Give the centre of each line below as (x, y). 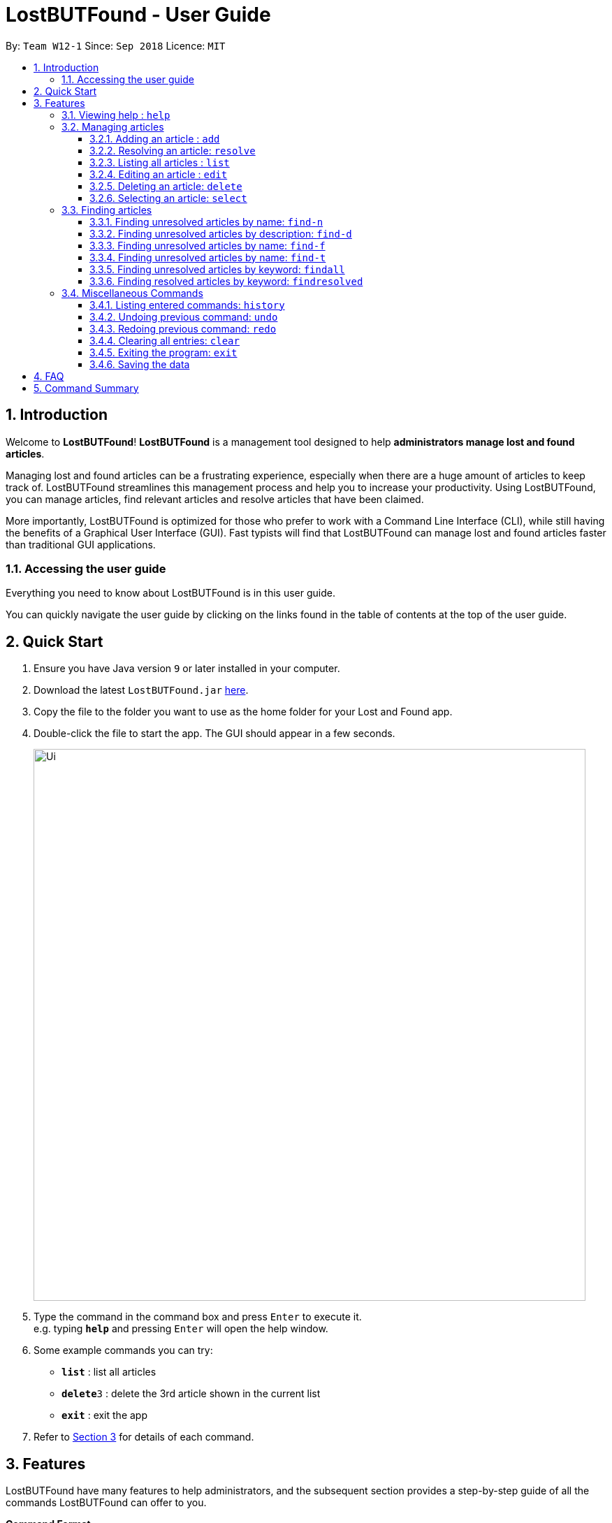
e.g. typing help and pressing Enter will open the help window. (181, 1329)
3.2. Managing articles (113, 126)
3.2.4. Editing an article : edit (159, 174)
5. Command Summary (86, 388)
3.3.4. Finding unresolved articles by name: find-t (208, 257)
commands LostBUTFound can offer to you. (106, 1503)
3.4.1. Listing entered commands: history (187, 305)
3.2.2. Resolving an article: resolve (173, 150)
